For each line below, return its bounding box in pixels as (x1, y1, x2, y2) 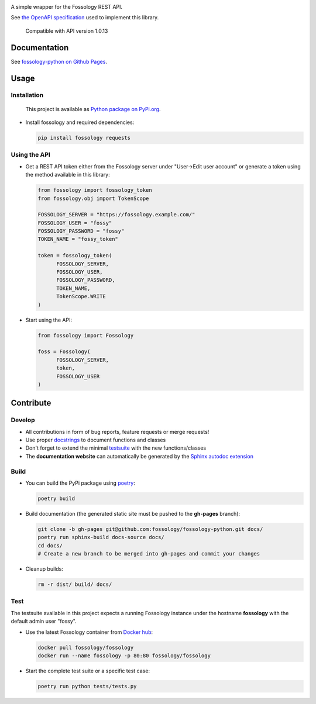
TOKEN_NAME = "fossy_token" (37, 236, 118, 243)
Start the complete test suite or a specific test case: (25, 667, 150, 674)
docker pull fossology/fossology (37, 644, 134, 651)
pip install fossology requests (37, 134, 131, 142)
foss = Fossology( (37, 348, 91, 355)
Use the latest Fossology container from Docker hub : (25, 629, 153, 636)
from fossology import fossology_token (37, 187, 152, 194)
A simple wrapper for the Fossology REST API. (11, 4, 123, 10)
